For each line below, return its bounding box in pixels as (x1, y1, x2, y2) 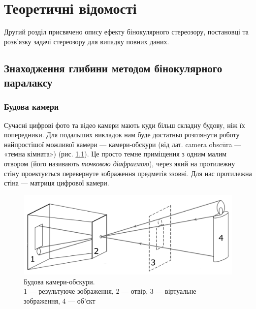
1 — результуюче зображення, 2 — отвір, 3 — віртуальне (24, 286, 196, 296)
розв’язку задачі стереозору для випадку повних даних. (4, 36, 169, 46)
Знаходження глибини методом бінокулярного (4, 60, 223, 75)
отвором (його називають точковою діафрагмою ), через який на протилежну (4, 158, 235, 169)
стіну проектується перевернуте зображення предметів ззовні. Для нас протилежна (4, 168, 252, 178)
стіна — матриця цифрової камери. (4, 178, 109, 188)
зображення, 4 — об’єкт (24, 295, 96, 306)
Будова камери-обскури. (24, 276, 95, 286)
